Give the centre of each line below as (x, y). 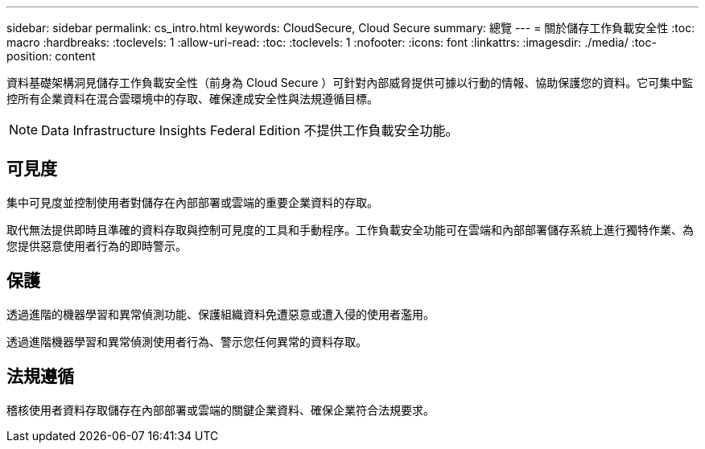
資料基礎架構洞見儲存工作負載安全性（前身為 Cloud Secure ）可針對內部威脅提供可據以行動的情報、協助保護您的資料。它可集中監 (350, 82)
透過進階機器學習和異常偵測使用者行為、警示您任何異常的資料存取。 (187, 341)
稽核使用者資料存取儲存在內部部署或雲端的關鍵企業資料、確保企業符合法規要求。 (221, 410)
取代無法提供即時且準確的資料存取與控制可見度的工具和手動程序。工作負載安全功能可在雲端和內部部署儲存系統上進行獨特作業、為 (350, 229)
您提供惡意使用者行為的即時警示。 (97, 245)
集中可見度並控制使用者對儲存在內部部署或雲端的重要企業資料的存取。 (192, 202)
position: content (51, 56)
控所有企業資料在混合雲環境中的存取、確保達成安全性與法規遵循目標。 (192, 99)
